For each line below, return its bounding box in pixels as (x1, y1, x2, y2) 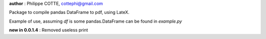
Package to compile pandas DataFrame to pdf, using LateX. (9, 10, 130, 15)
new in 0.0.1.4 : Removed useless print (9, 27, 88, 33)
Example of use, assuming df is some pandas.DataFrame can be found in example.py (9, 18, 182, 24)
